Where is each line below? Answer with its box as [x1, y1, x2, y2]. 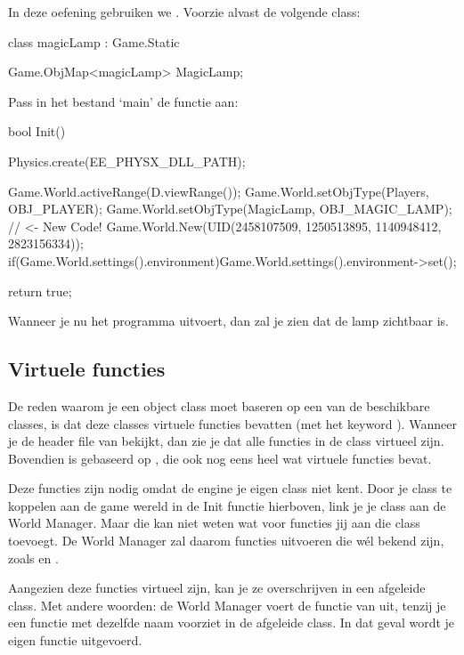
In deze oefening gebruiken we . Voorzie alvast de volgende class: [8, 3, 361, 20]
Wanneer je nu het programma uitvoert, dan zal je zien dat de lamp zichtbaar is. [8, 311, 449, 330]
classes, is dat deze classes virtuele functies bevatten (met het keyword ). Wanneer [8, 414, 457, 433]
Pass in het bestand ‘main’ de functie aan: [8, 92, 239, 110]
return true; [8, 281, 72, 300]
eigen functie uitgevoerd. [8, 631, 142, 650]
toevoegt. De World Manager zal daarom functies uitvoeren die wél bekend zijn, [8, 531, 444, 550]
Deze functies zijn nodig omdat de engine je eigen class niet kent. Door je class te [8, 479, 452, 497]
